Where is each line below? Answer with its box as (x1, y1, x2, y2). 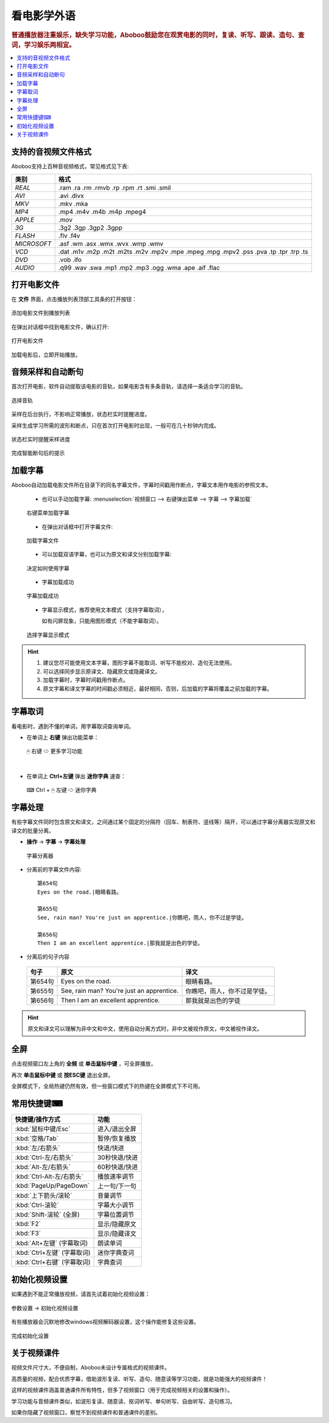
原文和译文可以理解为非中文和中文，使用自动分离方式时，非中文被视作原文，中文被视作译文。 (27, 1025, 263, 1033)
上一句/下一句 (97, 1182, 136, 1190)
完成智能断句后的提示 (11, 450, 65, 457)
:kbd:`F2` (15, 1219, 41, 1227)
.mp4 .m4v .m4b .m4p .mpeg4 (58, 207, 146, 216)
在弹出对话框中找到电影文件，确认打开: (11, 323, 110, 330)
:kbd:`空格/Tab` (15, 1134, 59, 1142)
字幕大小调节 (97, 1201, 134, 1209)
